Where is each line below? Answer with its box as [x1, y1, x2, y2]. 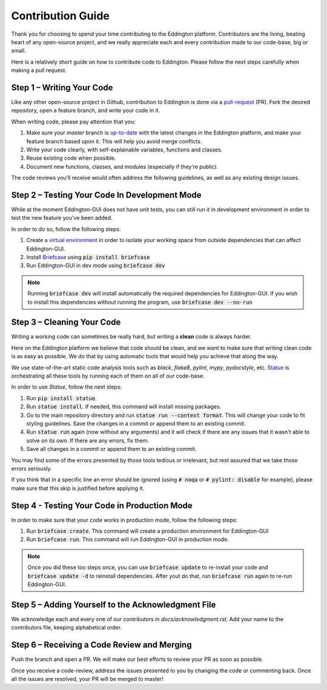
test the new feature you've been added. [11, 214, 113, 222]
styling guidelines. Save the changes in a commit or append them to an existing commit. [26, 419, 246, 427]
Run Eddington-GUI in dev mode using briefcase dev [26, 262, 166, 269]
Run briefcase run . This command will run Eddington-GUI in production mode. [26, 536, 230, 543]
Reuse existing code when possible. [26, 154, 116, 162]
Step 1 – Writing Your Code [11, 82, 113, 93]
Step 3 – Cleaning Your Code [11, 317, 121, 327]
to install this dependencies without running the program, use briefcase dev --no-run [27, 298, 253, 306]
